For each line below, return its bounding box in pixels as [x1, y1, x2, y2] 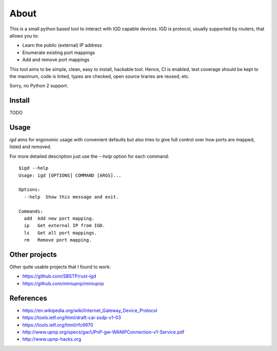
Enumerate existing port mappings [22, 49, 95, 56]
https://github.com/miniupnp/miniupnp [22, 280, 105, 286]
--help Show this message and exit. [24, 194, 119, 200]
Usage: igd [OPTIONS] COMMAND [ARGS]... [18, 172, 122, 178]
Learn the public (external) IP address [22, 42, 102, 48]
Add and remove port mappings [22, 57, 90, 63]
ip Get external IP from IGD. [24, 223, 105, 229]
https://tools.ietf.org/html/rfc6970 [22, 322, 93, 328]
